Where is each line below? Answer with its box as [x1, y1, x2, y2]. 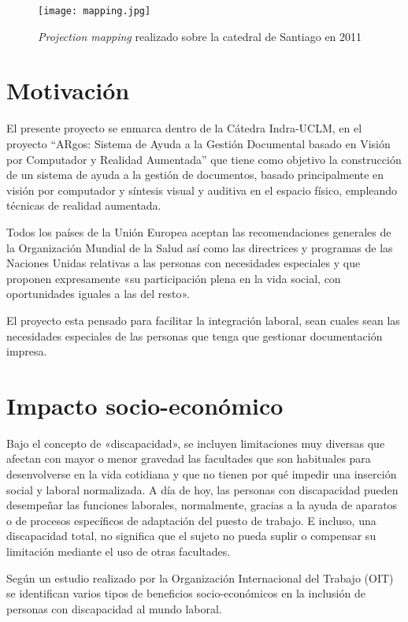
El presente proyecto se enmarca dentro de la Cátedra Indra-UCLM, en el [6, 120, 362, 136]
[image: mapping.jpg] [38, 6, 151, 17]
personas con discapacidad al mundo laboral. [6, 600, 222, 616]
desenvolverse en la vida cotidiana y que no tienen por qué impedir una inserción [6, 466, 397, 482]
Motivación [6, 74, 130, 106]
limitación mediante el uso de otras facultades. [6, 542, 231, 559]
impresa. [6, 343, 47, 359]
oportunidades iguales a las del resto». [6, 285, 190, 302]
